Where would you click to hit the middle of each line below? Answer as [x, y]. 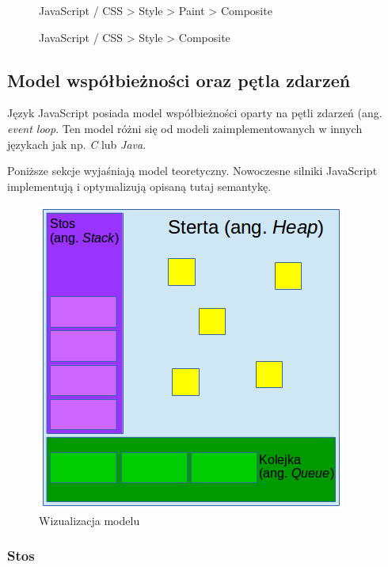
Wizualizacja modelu [89, 520]
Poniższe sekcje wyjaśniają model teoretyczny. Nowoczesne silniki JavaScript [192, 171]
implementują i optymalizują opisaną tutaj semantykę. [139, 186]
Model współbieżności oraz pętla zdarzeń [179, 80]
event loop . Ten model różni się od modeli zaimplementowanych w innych [185, 128]
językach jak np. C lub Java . [77, 144]
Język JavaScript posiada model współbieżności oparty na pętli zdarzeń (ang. [195, 113]
